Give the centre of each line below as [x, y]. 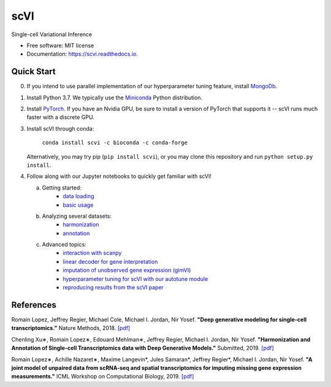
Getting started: [62, 188]
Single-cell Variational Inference [51, 34]
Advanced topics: [64, 245]
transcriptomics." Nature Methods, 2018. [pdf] [71, 328]
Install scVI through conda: [60, 128]
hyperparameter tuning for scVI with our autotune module [135, 278]
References [34, 305]
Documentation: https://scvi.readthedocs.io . [82, 54]
